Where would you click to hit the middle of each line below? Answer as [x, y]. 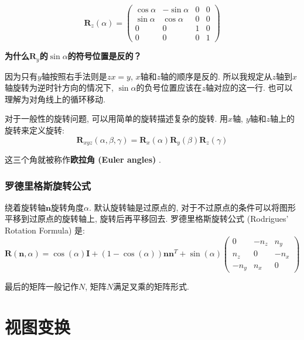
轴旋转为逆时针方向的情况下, [59, 87]
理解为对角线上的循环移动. [55, 99]
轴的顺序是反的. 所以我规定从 [216, 76]
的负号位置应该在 [169, 87]
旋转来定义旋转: [35, 130]
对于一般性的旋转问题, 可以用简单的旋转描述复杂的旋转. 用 [117, 119]
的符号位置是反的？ [105, 56]
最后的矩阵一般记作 [42, 286]
